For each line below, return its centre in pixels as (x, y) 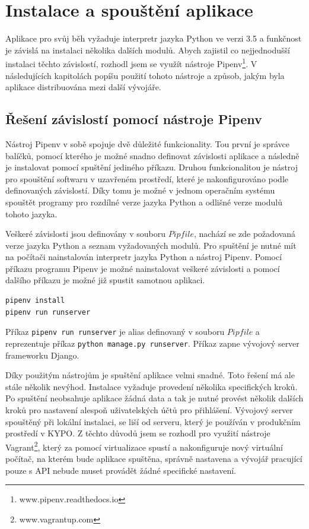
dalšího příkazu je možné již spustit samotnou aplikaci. (105, 280)
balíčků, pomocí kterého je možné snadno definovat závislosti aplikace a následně (152, 155)
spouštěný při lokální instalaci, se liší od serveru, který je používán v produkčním (153, 421)
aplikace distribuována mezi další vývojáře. (83, 87)
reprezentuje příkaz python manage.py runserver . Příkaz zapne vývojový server (152, 343)
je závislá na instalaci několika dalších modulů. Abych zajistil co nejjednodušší (148, 50)
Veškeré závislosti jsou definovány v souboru (85, 234)
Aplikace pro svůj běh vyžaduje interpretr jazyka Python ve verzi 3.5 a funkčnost (154, 38)
